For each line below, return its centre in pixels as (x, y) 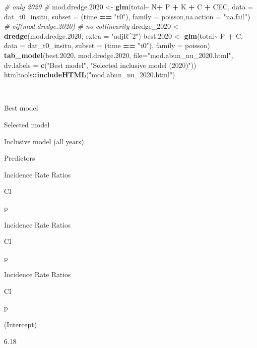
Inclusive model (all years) (44, 141)
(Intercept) (21, 324)
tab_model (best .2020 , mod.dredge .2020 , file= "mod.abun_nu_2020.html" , (119, 55)
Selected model (27, 124)
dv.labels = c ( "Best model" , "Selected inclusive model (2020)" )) (100, 65)
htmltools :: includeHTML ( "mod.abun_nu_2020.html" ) (90, 75)
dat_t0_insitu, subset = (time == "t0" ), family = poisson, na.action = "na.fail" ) (127, 16)
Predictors (20, 158)
